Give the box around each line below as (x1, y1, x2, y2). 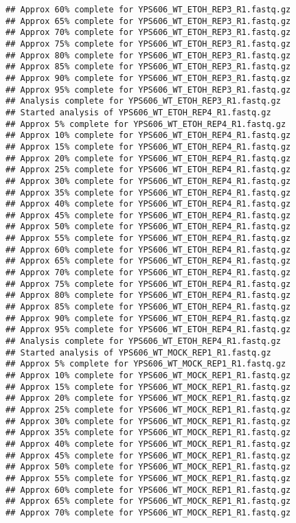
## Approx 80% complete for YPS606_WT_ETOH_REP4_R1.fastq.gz (5, 290, 291, 301)
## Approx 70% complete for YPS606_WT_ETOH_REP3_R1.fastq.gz (5, 27, 291, 38)
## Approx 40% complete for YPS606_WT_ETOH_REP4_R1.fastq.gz (5, 199, 291, 209)
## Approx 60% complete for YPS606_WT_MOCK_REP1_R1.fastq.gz (5, 485, 291, 495)
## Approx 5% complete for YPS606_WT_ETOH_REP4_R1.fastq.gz (5, 119, 286, 129)
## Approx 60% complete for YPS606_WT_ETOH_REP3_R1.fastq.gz (5, 5, 291, 14)
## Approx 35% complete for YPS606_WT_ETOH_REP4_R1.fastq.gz (5, 187, 291, 198)
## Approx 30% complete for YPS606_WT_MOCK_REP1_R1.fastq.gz (5, 416, 291, 426)
